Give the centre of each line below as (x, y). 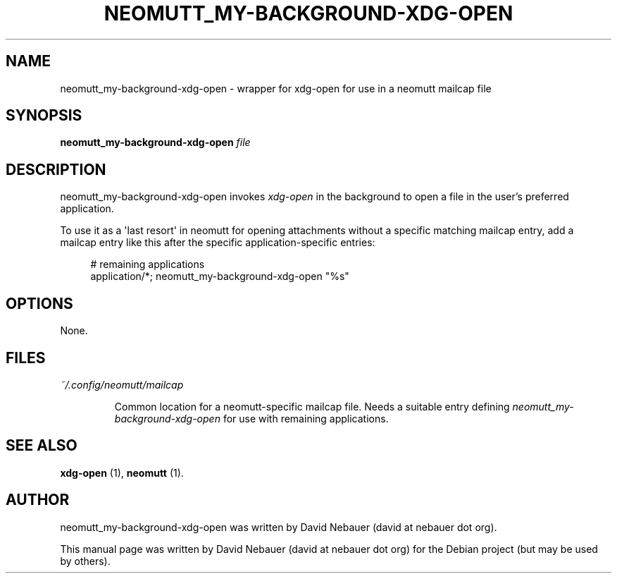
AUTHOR (38, 500)
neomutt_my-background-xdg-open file (155, 142)
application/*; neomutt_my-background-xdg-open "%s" (220, 276)
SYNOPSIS (44, 116)
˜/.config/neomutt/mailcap (122, 384)
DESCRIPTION (56, 169)
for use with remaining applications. (306, 418)
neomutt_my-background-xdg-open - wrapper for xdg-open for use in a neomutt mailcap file (276, 88)
